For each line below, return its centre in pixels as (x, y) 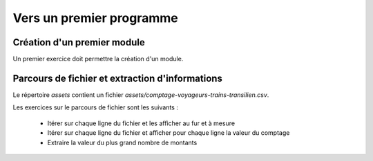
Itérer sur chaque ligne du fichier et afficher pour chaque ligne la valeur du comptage (169, 133)
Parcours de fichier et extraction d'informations (117, 78)
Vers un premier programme (96, 18)
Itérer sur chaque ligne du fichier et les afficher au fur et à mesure (141, 123)
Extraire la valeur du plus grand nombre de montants (122, 142)
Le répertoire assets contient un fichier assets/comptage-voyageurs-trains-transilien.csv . (141, 95)
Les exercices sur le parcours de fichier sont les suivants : (96, 107)
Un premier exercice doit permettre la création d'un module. (98, 59)
